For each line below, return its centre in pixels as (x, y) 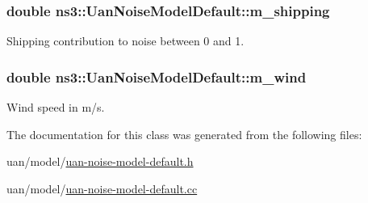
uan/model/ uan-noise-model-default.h (100, 161)
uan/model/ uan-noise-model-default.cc (102, 188)
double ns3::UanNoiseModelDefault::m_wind (157, 76)
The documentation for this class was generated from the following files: (184, 134)
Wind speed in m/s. (56, 107)
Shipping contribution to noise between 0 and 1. (125, 41)
